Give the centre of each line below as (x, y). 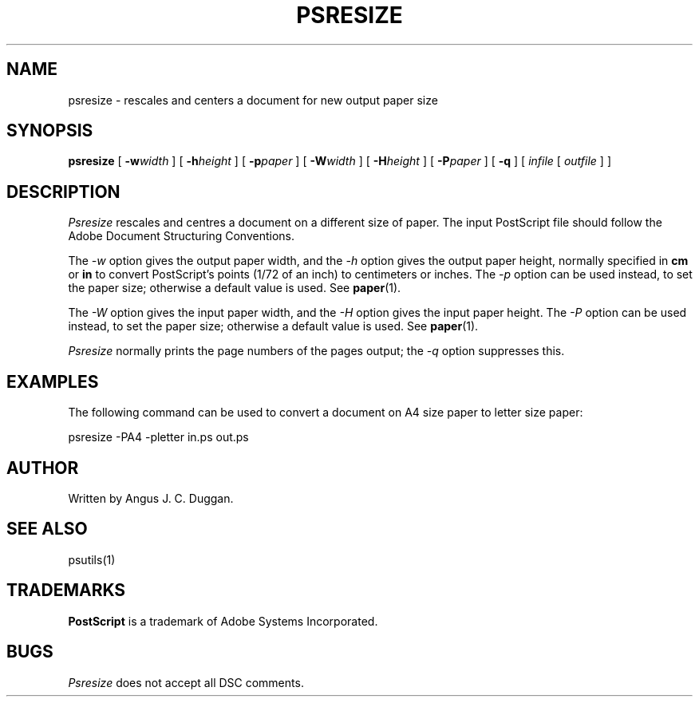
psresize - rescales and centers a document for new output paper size (253, 100)
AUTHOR (43, 468)
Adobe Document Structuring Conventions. (182, 236)
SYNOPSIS (50, 131)
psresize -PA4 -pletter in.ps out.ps (158, 437)
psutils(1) (92, 559)
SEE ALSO (47, 529)
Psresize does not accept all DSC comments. (186, 682)
